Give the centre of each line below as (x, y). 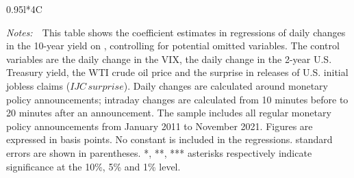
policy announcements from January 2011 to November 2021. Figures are (160, 126)
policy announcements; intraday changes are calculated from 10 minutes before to (177, 99)
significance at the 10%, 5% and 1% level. (93, 166)
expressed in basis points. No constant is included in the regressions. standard (169, 139)
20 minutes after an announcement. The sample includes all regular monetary (169, 113)
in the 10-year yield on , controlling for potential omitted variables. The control (173, 46)
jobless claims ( (38, 85)
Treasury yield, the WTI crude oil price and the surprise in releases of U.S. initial (177, 72)
